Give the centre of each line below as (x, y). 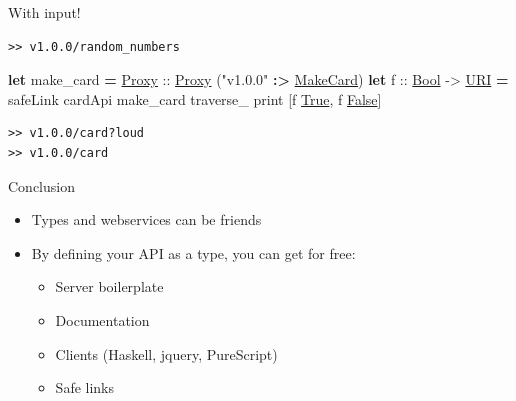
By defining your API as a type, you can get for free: (193, 252)
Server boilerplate (109, 286)
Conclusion (41, 185)
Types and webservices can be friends (146, 219)
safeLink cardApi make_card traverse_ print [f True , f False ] (195, 98)
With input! (44, 12)
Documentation (102, 319)
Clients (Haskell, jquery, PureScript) (166, 353)
